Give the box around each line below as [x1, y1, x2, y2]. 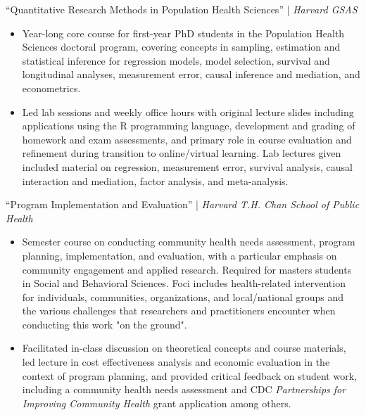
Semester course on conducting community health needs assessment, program [22, 234, 355, 249]
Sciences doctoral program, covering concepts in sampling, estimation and [22, 39, 341, 54]
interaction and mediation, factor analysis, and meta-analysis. [22, 173, 289, 188]
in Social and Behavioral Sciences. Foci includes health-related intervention [22, 276, 346, 290]
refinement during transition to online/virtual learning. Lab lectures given [22, 146, 341, 160]
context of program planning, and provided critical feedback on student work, [22, 368, 357, 383]
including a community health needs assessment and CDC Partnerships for [22, 382, 346, 397]
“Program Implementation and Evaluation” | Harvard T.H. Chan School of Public [6, 197, 360, 212]
